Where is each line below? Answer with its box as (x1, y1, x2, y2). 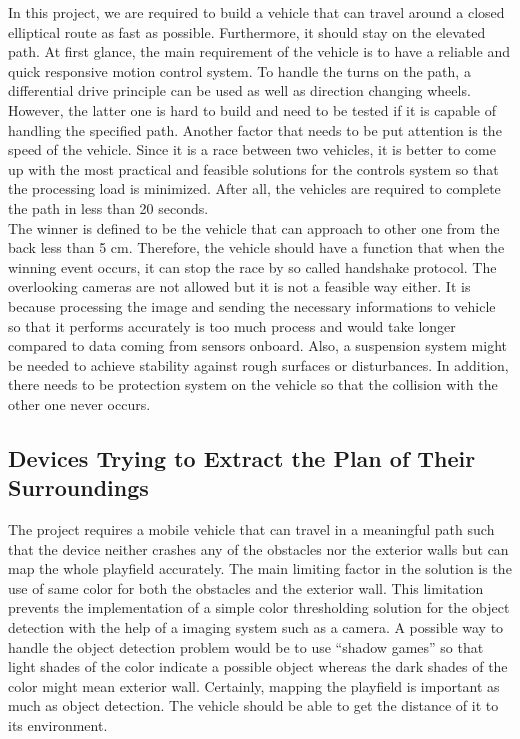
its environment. (8, 715, 108, 735)
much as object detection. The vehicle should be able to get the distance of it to (8, 695, 499, 716)
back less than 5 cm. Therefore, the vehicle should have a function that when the (8, 237, 505, 258)
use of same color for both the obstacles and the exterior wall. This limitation (8, 577, 484, 598)
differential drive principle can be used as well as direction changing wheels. (8, 80, 471, 101)
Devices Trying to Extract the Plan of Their (8, 442, 476, 473)
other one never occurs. (8, 393, 151, 414)
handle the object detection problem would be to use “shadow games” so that (8, 636, 484, 657)
